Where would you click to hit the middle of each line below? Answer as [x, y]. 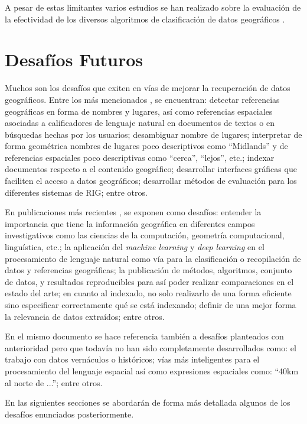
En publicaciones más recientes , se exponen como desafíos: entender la [133, 212]
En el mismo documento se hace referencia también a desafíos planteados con [144, 336]
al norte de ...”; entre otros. [54, 382]
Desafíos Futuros [74, 59]
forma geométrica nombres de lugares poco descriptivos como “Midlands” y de [146, 146]
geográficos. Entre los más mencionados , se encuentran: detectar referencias [142, 99]
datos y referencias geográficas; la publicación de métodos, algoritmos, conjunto [148, 270]
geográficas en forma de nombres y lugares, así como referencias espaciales [139, 111]
